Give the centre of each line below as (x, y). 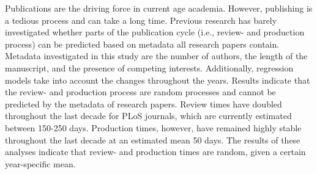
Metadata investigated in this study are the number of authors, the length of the (156, 56)
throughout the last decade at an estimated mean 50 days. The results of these (153, 140)
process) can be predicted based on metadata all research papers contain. (142, 44)
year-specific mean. (40, 163)
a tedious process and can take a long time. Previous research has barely (141, 20)
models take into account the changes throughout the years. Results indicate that (158, 80)
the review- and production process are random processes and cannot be (140, 92)
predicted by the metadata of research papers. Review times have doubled (144, 103)
